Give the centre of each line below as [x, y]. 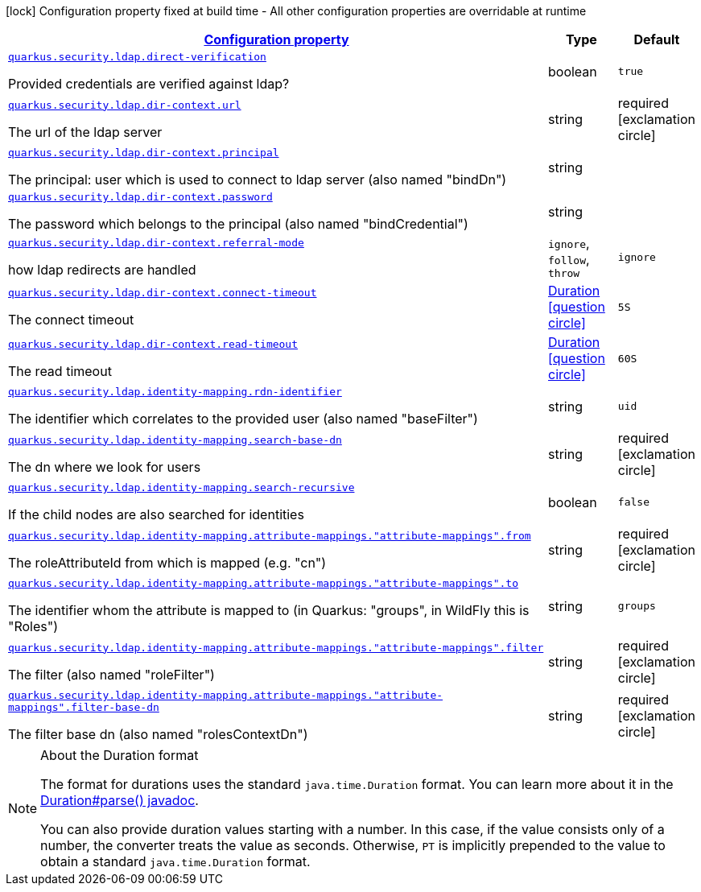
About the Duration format [120, 755]
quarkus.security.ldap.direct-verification [137, 57]
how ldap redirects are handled [102, 270]
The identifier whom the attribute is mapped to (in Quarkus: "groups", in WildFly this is [269, 610]
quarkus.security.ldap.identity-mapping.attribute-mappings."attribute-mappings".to [263, 583]
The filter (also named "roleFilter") [111, 674]
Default [657, 39]
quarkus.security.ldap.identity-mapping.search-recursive [181, 487]
